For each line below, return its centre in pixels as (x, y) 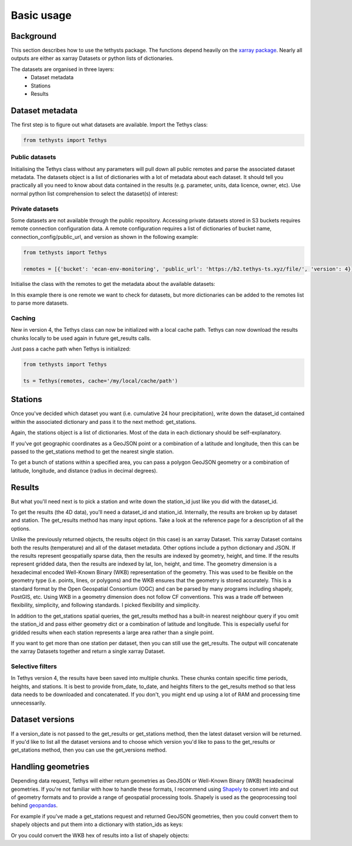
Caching (23, 318)
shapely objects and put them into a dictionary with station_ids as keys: (97, 824)
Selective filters (34, 666)
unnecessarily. (28, 703)
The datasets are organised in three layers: (62, 69)
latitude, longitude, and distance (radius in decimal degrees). (84, 470)
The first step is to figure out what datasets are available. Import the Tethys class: (109, 124)
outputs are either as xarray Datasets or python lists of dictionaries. (92, 58)
